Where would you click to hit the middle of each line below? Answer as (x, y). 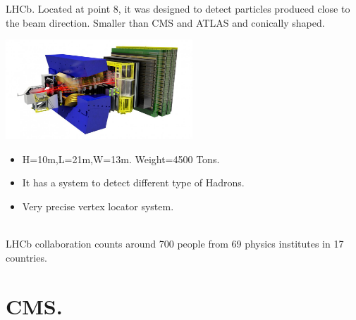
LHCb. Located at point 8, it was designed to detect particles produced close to (178, 8)
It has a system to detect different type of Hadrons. (133, 183)
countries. (26, 257)
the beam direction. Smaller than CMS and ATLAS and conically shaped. (165, 22)
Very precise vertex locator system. (98, 206)
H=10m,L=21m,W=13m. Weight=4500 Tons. (121, 159)
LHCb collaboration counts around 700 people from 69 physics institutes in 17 (175, 244)
